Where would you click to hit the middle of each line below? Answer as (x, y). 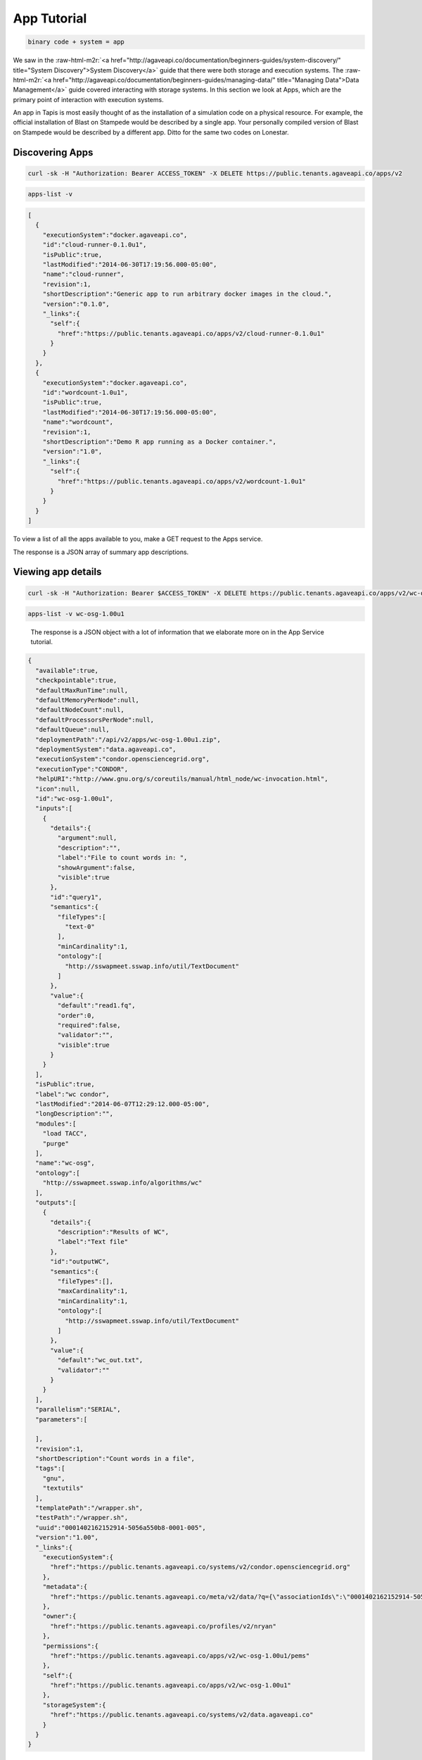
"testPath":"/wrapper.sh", (82, 1518)
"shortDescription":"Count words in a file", (115, 1459)
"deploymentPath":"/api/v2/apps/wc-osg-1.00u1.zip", (128, 740)
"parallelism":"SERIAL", (78, 1409)
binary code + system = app (76, 42)
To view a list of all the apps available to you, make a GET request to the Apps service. (138, 539)
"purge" (56, 1143)
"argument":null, (87, 838)
